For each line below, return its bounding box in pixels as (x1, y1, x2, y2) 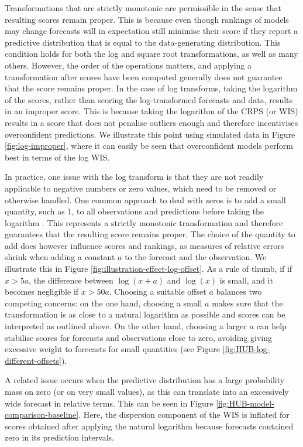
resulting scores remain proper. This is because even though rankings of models (5, 13, 289, 25)
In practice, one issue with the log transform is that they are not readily (5, 170, 264, 183)
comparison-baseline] (5, 408, 79, 421)
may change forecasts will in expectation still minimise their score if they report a (5, 25, 298, 37)
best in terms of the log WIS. (5, 151, 110, 163)
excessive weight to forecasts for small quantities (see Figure (5, 343, 220, 355)
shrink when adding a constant (5, 251, 115, 263)
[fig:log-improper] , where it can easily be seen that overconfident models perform (5, 139, 293, 152)
